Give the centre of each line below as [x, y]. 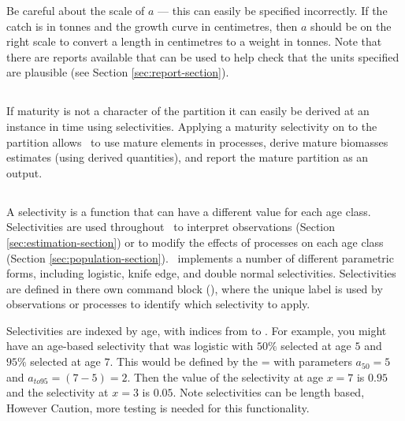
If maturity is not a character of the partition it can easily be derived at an [188, 111]
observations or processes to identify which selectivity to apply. [158, 304]
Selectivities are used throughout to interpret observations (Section [171, 227]
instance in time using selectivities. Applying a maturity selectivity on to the [192, 126]
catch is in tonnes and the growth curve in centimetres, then [152, 26]
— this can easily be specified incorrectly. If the [273, 10]
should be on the [351, 26]
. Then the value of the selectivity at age [225, 376]
